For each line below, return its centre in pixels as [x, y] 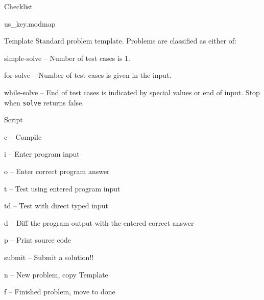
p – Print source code [38, 240]
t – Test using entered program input [62, 188]
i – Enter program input [42, 154]
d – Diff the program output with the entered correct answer [99, 222]
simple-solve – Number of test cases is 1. [67, 58]
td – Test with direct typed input [56, 206]
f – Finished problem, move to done [60, 292]
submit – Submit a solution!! [49, 257]
